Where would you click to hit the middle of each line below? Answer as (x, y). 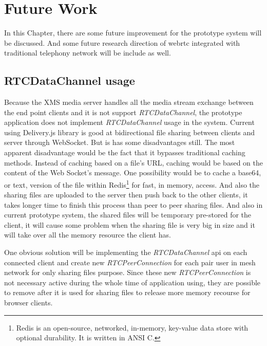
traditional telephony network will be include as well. (88, 53)
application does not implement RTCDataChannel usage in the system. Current (129, 122)
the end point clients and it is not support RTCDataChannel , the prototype (123, 112)
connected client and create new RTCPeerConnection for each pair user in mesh (130, 262)
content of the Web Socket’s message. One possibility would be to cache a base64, (133, 172)
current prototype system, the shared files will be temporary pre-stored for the (128, 215)
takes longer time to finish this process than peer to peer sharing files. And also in (133, 204)
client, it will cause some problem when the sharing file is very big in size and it (130, 224)
